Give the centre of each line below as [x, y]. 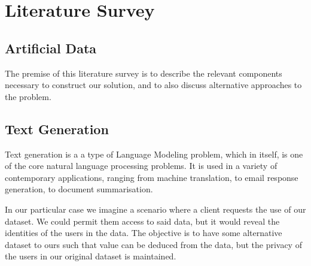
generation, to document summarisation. [79, 189]
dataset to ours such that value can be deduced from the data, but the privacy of [153, 244]
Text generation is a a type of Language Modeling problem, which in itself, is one [154, 154]
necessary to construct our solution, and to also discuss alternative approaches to [153, 85]
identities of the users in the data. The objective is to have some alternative [144, 233]
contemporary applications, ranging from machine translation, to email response [152, 177]
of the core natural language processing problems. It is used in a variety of [141, 166]
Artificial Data [51, 48]
